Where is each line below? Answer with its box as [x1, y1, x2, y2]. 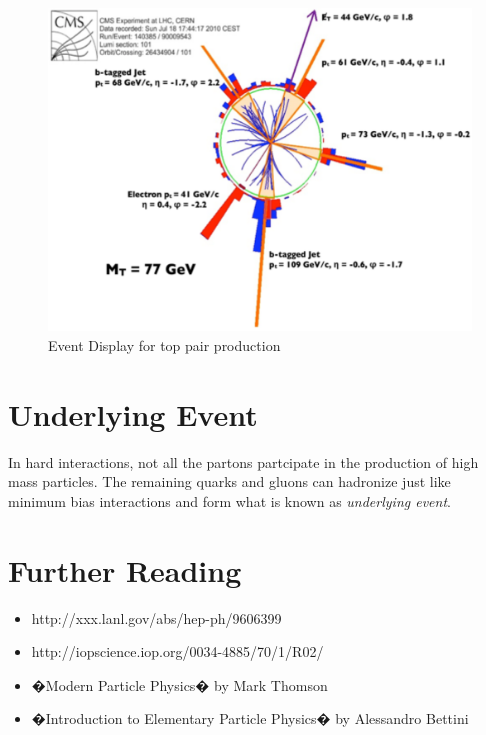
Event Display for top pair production [48, 334, 281, 355]
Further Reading [8, 549, 242, 590]
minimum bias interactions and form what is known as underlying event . [8, 490, 451, 511]
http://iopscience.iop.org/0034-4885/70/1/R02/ [31, 641, 324, 662]
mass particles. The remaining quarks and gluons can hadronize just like [8, 471, 451, 492]
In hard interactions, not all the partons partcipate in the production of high [8, 451, 479, 472]
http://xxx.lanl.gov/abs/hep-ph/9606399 [31, 607, 282, 628]
